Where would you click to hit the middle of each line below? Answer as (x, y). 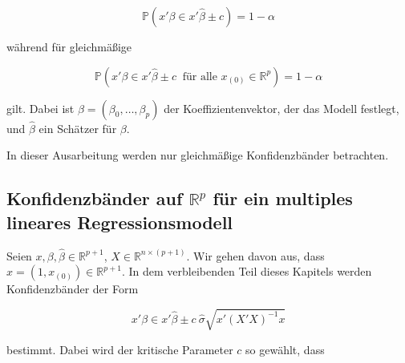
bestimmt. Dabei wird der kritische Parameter (120, 349)
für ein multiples (283, 198)
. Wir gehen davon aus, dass (255, 255)
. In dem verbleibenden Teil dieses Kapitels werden (247, 271)
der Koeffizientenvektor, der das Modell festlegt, (281, 108)
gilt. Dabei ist (40, 108)
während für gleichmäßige (69, 46)
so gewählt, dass (285, 349)
